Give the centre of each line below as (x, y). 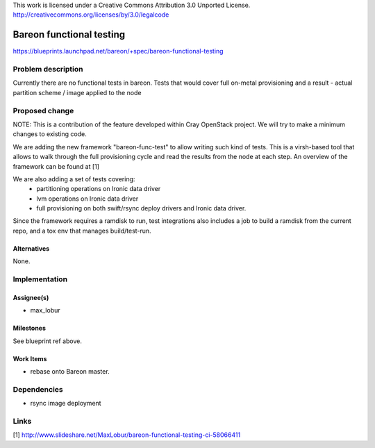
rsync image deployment (66, 404)
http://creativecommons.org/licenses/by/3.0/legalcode (91, 15)
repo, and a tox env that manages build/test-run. (82, 231)
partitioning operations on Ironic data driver (99, 189)
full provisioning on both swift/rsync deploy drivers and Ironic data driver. (141, 208)
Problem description (48, 69)
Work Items (30, 358)
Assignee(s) (31, 297)
